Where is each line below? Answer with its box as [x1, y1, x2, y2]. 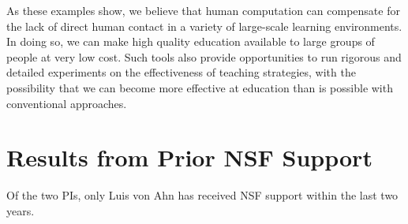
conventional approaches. [6, 95, 127, 111]
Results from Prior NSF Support [6, 141, 372, 174]
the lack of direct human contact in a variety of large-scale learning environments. [6, 17, 402, 34]
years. [6, 202, 35, 218]
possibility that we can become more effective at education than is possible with [6, 79, 393, 95]
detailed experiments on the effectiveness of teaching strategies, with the [6, 64, 356, 80]
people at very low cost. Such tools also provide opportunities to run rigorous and [6, 48, 402, 65]
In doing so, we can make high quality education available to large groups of [6, 33, 375, 50]
